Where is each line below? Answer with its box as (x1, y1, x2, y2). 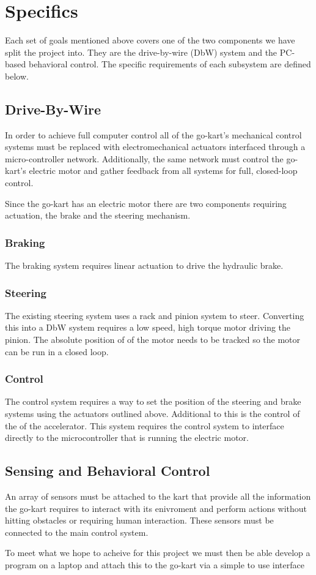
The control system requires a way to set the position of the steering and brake (5, 395, 301, 408)
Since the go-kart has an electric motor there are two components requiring (5, 197, 287, 209)
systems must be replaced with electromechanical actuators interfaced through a (5, 140, 306, 153)
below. (5, 69, 29, 82)
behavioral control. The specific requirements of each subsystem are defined (28, 58, 311, 70)
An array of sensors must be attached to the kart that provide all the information (5, 490, 311, 503)
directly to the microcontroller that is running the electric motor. (5, 431, 249, 444)
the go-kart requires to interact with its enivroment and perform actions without (5, 502, 307, 514)
